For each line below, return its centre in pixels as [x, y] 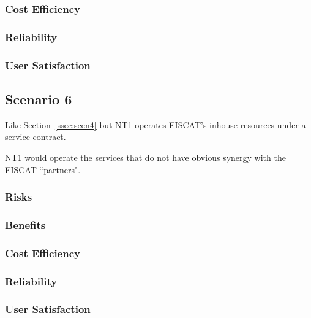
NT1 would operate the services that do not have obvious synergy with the [145, 157]
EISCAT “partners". [43, 169]
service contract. [36, 137]
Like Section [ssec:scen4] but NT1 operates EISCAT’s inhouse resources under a [155, 124]
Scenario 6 [39, 99]
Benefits [25, 224]
